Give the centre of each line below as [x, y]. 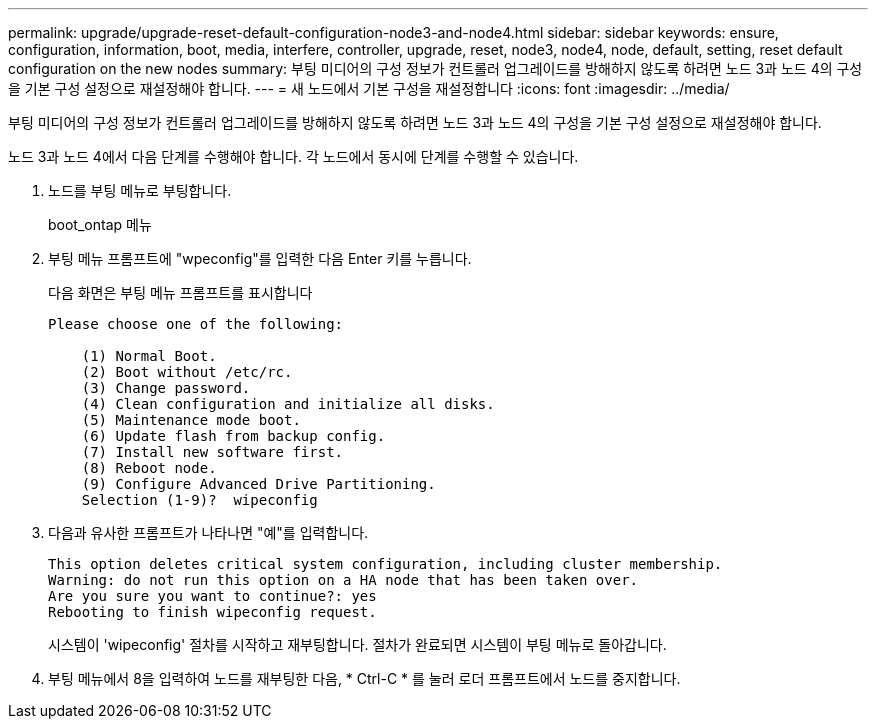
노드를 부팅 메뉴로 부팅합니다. [140, 190]
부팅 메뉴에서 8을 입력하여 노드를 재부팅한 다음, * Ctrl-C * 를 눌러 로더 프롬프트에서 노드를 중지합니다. [364, 678]
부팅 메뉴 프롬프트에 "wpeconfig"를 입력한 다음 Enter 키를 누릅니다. [260, 258]
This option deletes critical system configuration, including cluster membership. [385, 564]
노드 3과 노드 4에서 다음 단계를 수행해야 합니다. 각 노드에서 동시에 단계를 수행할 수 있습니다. [293, 156]
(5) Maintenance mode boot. [191, 420]
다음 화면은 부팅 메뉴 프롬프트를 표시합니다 [180, 292]
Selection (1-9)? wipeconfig [199, 500]
